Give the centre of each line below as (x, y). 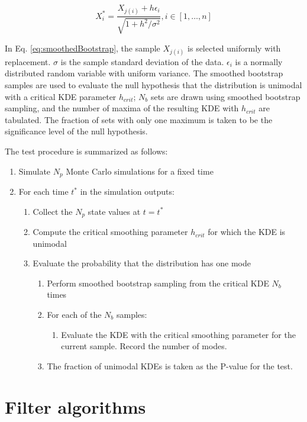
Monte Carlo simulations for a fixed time (140, 171)
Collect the (53, 211)
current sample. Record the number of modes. (144, 346)
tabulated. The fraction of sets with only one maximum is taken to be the (139, 119)
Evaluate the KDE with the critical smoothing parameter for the (178, 334)
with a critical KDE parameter (61, 96)
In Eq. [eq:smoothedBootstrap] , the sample (83, 48)
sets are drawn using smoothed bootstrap (225, 96)
